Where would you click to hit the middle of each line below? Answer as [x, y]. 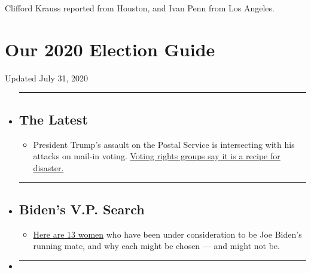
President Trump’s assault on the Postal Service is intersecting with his [164, 144]
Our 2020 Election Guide [110, 49]
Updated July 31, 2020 [47, 78]
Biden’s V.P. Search [82, 209]
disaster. [48, 167]
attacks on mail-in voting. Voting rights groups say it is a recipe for [157, 156]
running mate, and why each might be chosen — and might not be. [156, 246]
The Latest [53, 119]
